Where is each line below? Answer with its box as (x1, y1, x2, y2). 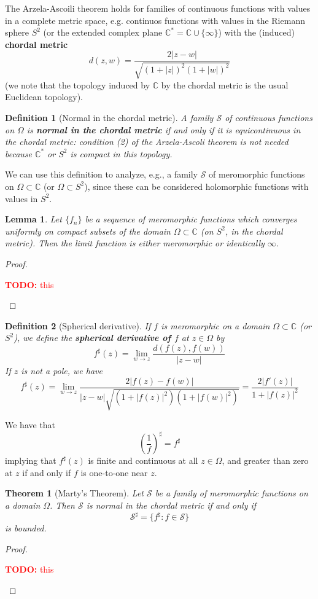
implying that (5, 454, 56, 467)
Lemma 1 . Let (5, 213, 62, 225)
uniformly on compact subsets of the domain (5, 224, 171, 237)
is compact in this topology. (70, 147, 173, 160)
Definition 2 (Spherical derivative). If (5, 319, 151, 332)
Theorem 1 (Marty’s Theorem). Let (5, 487, 144, 499)
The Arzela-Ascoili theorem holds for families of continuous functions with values (5, 2, 311, 14)
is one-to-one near (80, 466, 148, 479)
